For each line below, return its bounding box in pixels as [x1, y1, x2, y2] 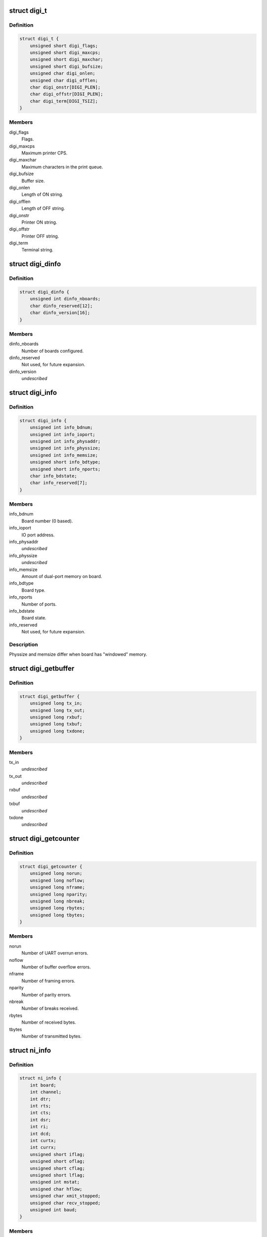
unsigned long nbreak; [30, 898, 85, 904]
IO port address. [21, 532, 55, 538]
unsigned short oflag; [30, 1158, 85, 1164]
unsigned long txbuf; [30, 721, 83, 727]
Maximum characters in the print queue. [21, 164, 103, 170]
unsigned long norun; [30, 871, 83, 876]
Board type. [21, 587, 45, 593]
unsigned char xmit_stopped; [30, 1193, 101, 1199]
